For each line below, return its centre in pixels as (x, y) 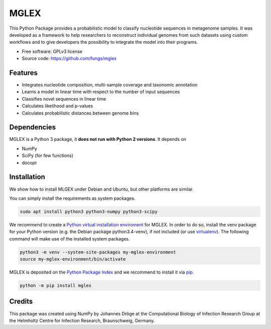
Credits (21, 302)
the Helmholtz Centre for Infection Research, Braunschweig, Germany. (82, 320)
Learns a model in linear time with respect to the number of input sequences (101, 92)
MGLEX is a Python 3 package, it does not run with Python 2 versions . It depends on (98, 139)
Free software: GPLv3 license (52, 51)
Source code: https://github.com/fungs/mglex (69, 58)
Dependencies (33, 128)
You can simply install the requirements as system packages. (72, 198)
